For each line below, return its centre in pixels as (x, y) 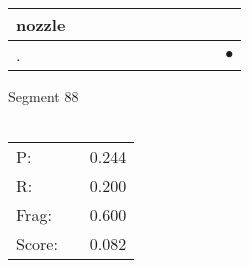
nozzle (41, 24)
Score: (37, 244)
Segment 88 (43, 96)
